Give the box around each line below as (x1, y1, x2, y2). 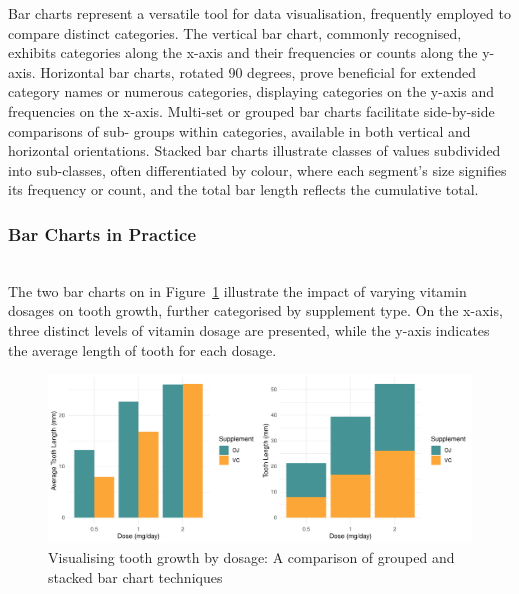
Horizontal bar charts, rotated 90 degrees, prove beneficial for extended (40, 61, 476, 82)
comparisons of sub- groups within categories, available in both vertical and (8, 120, 471, 141)
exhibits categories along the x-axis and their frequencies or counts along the (8, 42, 478, 63)
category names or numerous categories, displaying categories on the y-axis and (8, 81, 494, 102)
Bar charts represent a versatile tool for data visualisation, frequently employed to (8, 3, 511, 23)
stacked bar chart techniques (48, 566, 223, 587)
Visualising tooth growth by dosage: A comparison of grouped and (48, 547, 455, 568)
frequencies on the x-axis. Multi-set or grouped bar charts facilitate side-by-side (8, 100, 495, 121)
